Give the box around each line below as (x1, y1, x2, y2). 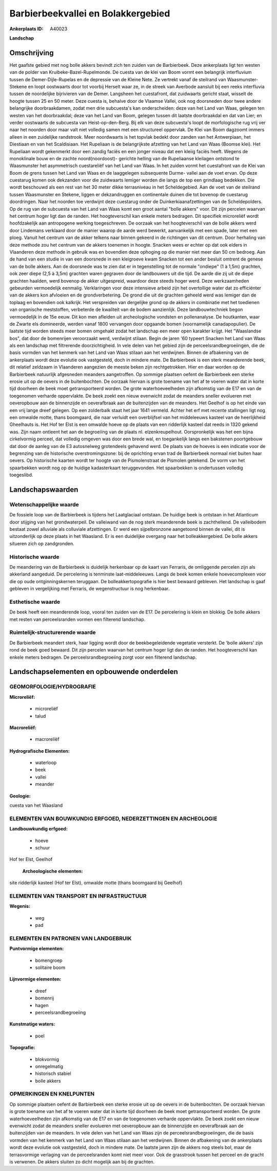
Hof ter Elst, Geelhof (9, 856, 53, 863)
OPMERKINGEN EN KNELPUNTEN (9, 1090, 95, 1098)
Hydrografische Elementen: (9, 748, 70, 754)
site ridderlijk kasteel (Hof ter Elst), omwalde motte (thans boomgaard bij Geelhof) (9, 880, 183, 886)
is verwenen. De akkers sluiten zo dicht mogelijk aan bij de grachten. (9, 1159, 155, 1165)
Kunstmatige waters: (9, 1021, 55, 1027)
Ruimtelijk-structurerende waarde (9, 629, 96, 636)
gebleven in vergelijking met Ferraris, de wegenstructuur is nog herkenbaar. (9, 586, 170, 592)
